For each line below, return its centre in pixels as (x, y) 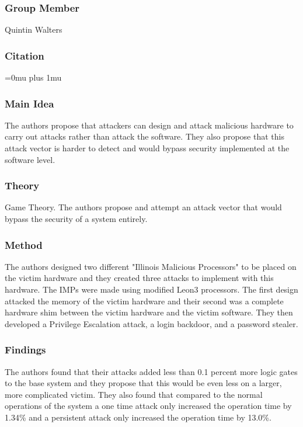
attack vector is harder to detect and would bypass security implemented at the (147, 148)
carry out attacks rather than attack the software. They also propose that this (144, 136)
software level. (30, 159)
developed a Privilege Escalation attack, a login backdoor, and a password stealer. (151, 323)
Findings (25, 350)
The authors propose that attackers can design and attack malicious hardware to (149, 125)
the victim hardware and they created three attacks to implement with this (139, 278)
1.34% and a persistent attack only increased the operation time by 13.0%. (138, 417)
